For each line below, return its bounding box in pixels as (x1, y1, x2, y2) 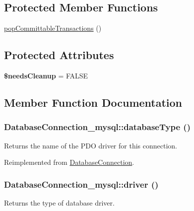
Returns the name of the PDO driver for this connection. (4, 140, 177, 150)
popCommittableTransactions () (4, 23, 102, 33)
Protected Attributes (4, 47, 114, 63)
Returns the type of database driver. (4, 198, 115, 208)
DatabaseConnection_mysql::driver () (4, 178, 159, 190)
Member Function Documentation (4, 94, 183, 110)
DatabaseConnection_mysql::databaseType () (4, 121, 191, 133)
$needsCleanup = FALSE (4, 70, 88, 80)
